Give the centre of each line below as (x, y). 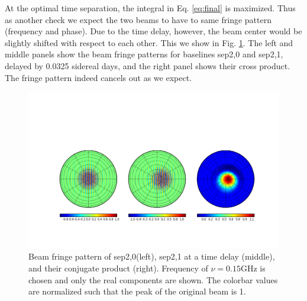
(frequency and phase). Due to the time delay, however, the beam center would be (153, 31)
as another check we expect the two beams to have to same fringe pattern (138, 19)
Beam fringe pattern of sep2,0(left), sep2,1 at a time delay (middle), (152, 256)
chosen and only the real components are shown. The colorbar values (153, 279)
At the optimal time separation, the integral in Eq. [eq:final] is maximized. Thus (150, 8)
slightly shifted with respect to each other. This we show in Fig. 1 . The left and (149, 42)
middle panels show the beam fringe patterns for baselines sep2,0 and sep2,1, (144, 54)
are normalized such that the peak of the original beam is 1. (137, 291)
